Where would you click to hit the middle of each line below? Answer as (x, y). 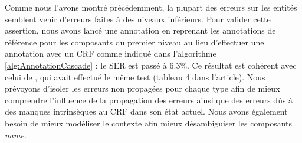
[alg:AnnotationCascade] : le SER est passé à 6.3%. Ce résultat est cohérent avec (151, 65)
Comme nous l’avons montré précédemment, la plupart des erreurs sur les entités (151, 7)
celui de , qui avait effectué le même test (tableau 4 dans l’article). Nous (135, 77)
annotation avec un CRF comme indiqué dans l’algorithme (111, 53)
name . (16, 134)
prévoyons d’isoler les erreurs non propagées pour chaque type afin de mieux (142, 88)
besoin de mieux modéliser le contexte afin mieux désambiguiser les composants (149, 123)
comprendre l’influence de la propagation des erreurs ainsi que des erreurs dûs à (149, 100)
